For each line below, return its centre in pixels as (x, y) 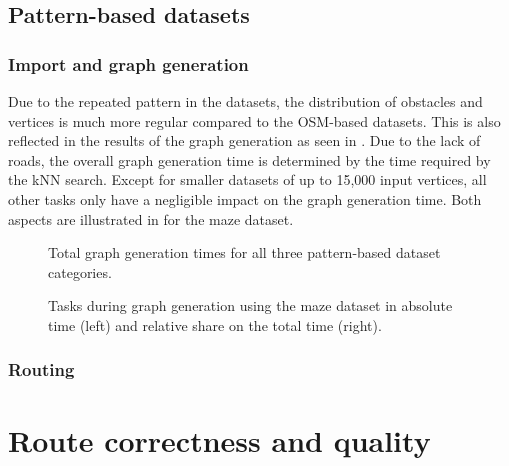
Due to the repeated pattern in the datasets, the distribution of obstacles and (245, 101)
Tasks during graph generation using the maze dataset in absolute (250, 305)
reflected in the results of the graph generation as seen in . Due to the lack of (244, 140)
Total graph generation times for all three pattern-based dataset (244, 252)
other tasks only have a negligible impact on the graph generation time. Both (245, 198)
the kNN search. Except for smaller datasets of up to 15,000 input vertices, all (247, 179)
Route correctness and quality (219, 439)
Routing (41, 369)
